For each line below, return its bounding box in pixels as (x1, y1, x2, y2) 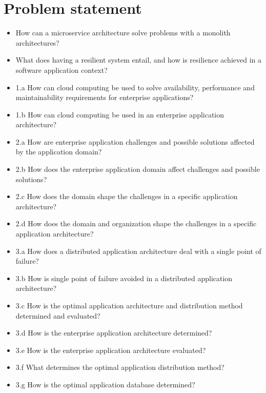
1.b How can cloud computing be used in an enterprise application (15, 109, 224, 120)
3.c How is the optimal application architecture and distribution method (15, 300, 243, 310)
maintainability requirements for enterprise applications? (15, 92, 194, 103)
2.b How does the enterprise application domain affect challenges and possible (15, 164, 260, 174)
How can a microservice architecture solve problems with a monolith (15, 27, 231, 38)
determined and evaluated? (15, 310, 100, 321)
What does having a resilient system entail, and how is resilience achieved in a (15, 54, 262, 65)
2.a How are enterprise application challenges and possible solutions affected (15, 136, 255, 147)
